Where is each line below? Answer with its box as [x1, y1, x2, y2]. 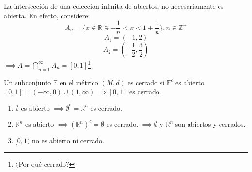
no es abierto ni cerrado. [32, 135, 104, 145]
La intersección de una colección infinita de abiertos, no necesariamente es [4, 1, 224, 11]
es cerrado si [127, 77, 165, 87]
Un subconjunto [4, 77, 51, 87]
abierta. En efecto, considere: [4, 10, 90, 20]
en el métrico [60, 77, 98, 87]
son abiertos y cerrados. [175, 119, 246, 129]
